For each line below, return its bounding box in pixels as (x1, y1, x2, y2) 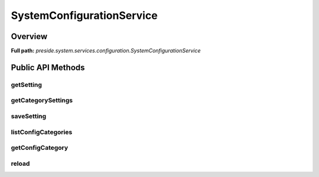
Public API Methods (11, 62, 85, 72)
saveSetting (11, 112, 47, 120)
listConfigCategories (11, 128, 73, 136)
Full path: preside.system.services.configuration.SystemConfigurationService (11, 47, 201, 54)
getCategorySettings (11, 96, 73, 105)
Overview (11, 31, 48, 41)
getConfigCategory (11, 144, 69, 152)
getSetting (11, 81, 43, 89)
